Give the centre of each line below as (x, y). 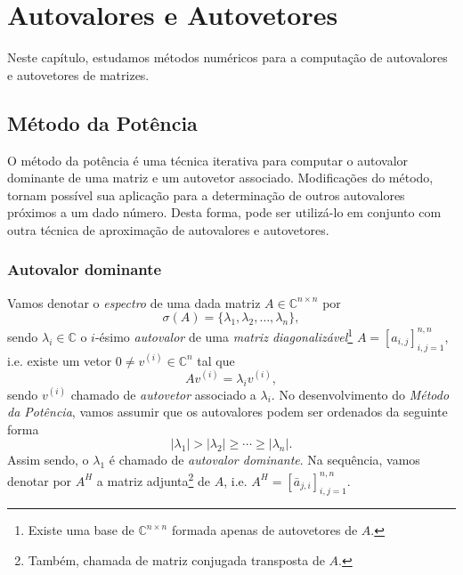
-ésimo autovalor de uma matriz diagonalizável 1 (224, 335)
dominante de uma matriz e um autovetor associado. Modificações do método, (220, 178)
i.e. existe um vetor (60, 360)
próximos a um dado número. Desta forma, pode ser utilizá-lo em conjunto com (224, 212)
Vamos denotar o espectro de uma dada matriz (134, 302)
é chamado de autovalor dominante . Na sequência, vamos (264, 460)
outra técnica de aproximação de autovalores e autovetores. (168, 229)
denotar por (40, 480)
